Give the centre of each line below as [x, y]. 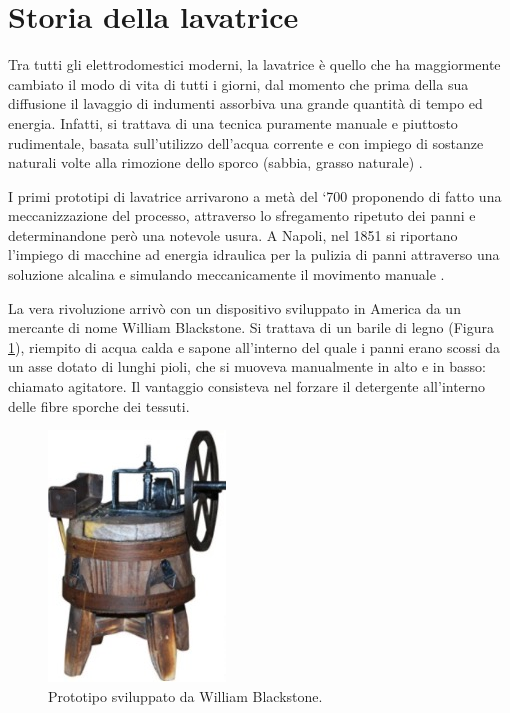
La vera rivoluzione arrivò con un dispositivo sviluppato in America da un [234, 307]
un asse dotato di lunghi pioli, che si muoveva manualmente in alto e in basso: [247, 366]
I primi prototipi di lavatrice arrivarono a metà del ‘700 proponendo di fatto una [255, 195]
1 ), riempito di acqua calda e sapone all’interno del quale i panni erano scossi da [254, 346]
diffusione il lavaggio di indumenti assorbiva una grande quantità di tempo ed [245, 103]
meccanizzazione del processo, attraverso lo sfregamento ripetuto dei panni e [242, 215]
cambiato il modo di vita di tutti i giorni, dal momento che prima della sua [238, 83]
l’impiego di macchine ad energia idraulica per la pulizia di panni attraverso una [254, 254]
